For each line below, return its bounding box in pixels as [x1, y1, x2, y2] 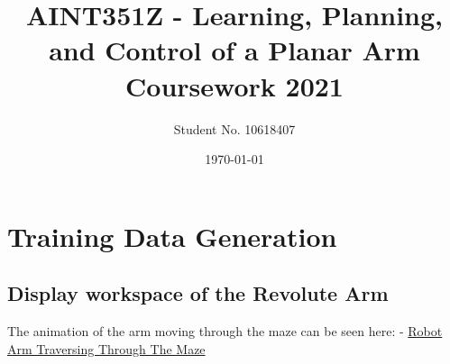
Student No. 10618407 [173, 119, 296, 138]
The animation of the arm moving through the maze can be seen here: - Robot [7, 322, 443, 341]
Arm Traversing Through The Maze [7, 339, 206, 358]
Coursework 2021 [125, 67, 344, 104]
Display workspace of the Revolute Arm [7, 279, 389, 307]
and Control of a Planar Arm [49, 32, 420, 68]
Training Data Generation [7, 217, 337, 254]
